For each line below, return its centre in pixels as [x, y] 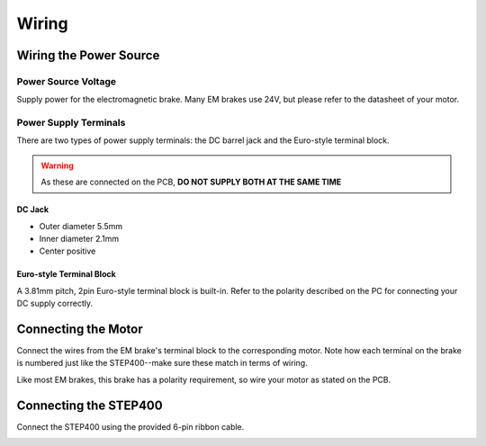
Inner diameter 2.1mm [79, 239]
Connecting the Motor [80, 329]
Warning [57, 165]
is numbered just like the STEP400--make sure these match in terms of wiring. [162, 363]
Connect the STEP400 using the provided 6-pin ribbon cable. [130, 426]
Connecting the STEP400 [90, 405]
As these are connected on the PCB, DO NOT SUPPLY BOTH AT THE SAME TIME [191, 182]
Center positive [67, 251]
